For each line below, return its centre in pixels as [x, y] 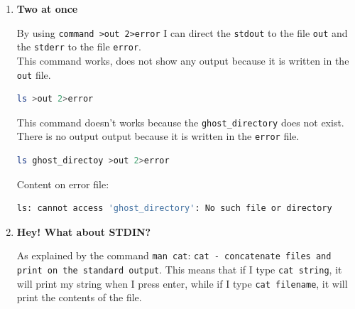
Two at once [47, 9]
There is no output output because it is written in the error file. [158, 136]
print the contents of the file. [79, 297]
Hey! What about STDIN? [84, 231]
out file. [34, 74]
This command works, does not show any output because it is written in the [183, 60]
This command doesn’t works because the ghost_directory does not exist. [180, 122]
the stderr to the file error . [79, 47]
